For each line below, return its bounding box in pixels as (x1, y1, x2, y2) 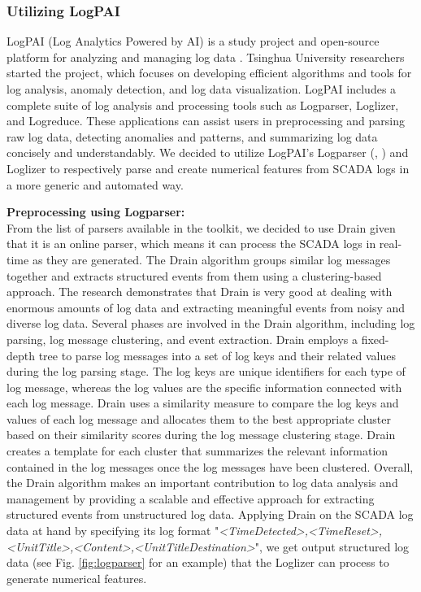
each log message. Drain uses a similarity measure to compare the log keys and (7, 394, 399, 411)
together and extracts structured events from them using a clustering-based (7, 267, 382, 284)
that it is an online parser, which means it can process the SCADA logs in (7, 235, 376, 252)
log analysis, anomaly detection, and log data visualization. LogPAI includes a (7, 81, 397, 97)
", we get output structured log (254, 538, 410, 555)
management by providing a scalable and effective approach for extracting (7, 490, 375, 507)
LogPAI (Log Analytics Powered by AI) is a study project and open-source (7, 33, 380, 50)
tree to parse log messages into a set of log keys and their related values (38, 346, 396, 363)
